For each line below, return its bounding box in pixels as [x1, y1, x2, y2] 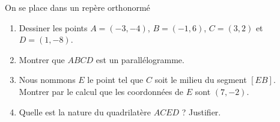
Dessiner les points [19, 21, 88, 34]
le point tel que [87, 73, 144, 86]
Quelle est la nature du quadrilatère [19, 105, 151, 118]
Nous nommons [19, 73, 76, 86]
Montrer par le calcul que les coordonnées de [19, 85, 184, 97]
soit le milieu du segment [154, 73, 247, 86]
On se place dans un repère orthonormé [5, 1, 150, 13]
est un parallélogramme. [96, 53, 184, 66]
